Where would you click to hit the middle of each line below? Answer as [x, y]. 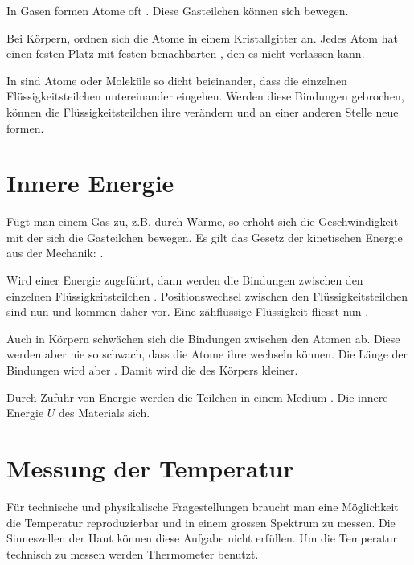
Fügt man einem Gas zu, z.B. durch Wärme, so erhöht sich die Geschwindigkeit [203, 221]
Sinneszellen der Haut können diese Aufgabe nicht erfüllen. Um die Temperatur [202, 538]
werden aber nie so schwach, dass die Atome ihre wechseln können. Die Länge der [207, 354]
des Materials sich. [105, 413]
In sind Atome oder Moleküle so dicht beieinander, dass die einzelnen [177, 80]
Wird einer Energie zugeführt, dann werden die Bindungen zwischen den [185, 280]
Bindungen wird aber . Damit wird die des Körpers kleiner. [152, 370]
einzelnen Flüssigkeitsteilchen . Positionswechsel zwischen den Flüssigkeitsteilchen [207, 295]
